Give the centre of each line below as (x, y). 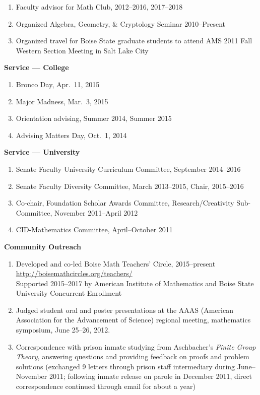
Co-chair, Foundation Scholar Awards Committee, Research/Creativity (125, 203)
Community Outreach (43, 246)
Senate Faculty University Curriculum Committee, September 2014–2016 (128, 169)
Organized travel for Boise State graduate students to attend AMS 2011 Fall (134, 41)
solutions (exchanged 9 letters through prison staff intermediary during (125, 366)
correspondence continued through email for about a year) (106, 386)
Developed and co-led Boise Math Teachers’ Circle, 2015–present (116, 263)
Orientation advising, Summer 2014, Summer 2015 (94, 118)
